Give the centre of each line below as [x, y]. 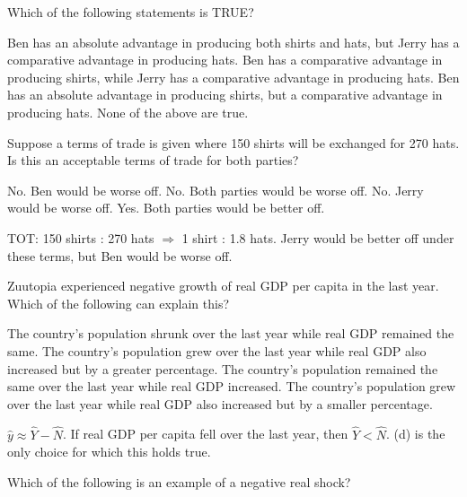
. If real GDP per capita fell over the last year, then [205, 434]
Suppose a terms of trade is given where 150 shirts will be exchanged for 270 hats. [233, 142]
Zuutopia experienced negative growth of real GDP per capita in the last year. [223, 286]
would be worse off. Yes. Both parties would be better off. [166, 208]
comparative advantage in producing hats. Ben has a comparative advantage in [225, 60]
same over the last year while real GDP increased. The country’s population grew [232, 386]
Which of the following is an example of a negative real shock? [179, 481]
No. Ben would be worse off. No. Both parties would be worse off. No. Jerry [216, 190]
